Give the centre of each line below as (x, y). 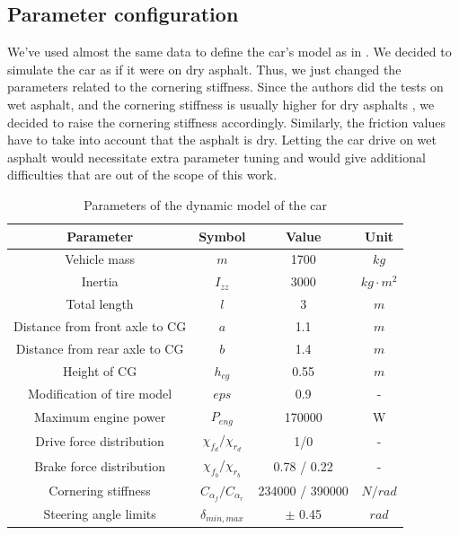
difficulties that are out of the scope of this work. (142, 175)
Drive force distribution (100, 440)
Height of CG (100, 371)
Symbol (222, 236)
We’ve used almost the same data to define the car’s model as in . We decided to (229, 52)
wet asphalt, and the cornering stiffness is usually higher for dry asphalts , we (221, 104)
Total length (100, 304)
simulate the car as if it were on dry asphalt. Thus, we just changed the (204, 69)
